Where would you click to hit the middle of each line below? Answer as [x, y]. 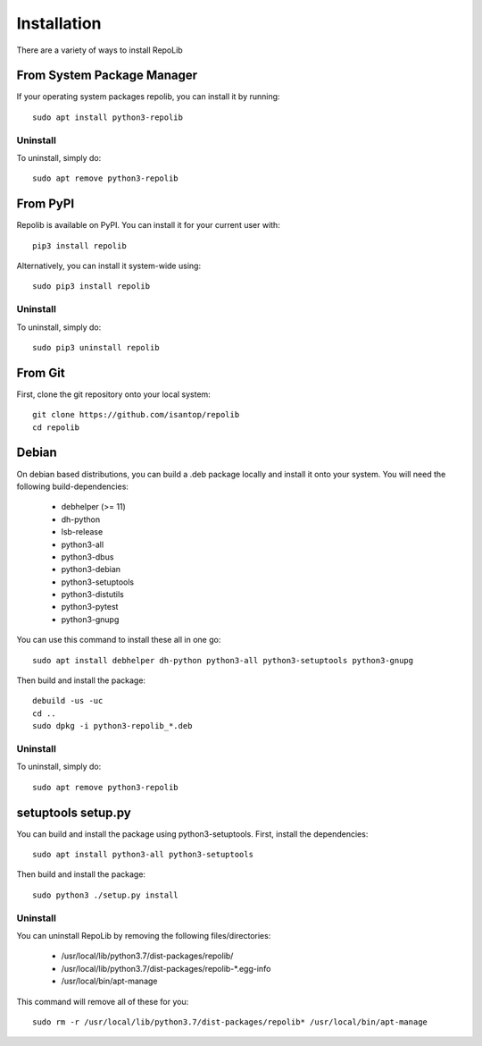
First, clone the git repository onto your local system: [114, 394]
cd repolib [56, 427]
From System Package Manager [107, 76]
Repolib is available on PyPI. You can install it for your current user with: [148, 225]
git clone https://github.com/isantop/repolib [136, 415]
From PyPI [46, 204]
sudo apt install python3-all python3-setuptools [143, 855]
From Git [41, 372]
